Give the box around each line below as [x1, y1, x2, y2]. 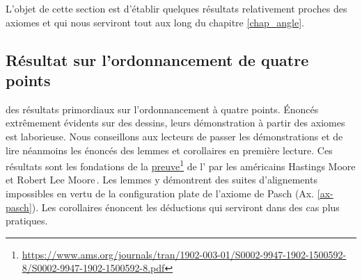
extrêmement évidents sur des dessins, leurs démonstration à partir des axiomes [6, 115, 345, 130]
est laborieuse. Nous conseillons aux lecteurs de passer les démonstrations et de [6, 129, 343, 143]
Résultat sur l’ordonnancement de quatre [6, 49, 309, 70]
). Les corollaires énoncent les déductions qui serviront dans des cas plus [31, 199, 340, 214]
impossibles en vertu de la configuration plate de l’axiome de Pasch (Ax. [6, 186, 315, 200]
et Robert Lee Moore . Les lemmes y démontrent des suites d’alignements [6, 172, 317, 187]
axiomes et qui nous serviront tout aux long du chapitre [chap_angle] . [6, 15, 304, 29]
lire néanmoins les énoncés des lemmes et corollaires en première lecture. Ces [6, 142, 333, 157]
